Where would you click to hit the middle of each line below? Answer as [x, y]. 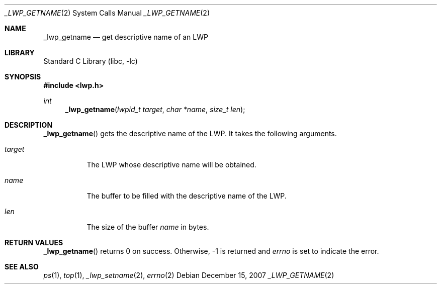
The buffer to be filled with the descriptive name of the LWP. [187, 196]
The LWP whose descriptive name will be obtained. [171, 165]
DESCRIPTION [29, 125]
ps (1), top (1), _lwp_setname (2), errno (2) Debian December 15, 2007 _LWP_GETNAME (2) [189, 275]
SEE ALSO [22, 267]
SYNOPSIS [23, 77]
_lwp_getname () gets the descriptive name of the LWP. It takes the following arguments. [190, 133]
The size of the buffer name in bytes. [148, 227]
